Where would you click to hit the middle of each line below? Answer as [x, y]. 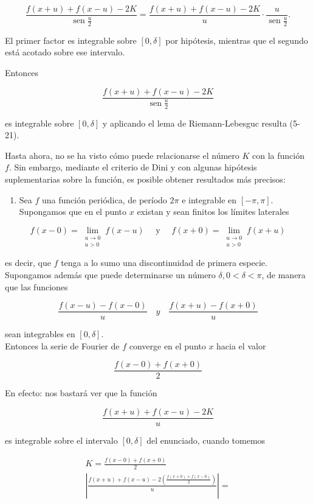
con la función [278, 155]
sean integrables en [40, 334]
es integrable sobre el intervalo [61, 440]
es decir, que [28, 263]
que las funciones [36, 286]
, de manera [284, 274]
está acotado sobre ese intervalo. [65, 52]
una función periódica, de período [105, 199]
